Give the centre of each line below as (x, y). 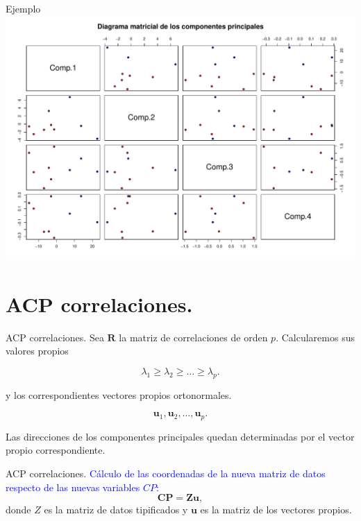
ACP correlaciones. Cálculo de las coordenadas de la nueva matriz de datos (166, 473)
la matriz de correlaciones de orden (193, 337)
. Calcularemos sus (315, 337)
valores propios (37, 351)
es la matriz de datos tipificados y (116, 510)
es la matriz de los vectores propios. (276, 510)
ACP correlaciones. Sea (55, 337)
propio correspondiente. (56, 450)
